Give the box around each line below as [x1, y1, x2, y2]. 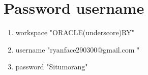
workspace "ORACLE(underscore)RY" [15, 27, 134, 38]
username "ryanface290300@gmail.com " [15, 44, 140, 55]
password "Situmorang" [15, 61, 88, 72]
